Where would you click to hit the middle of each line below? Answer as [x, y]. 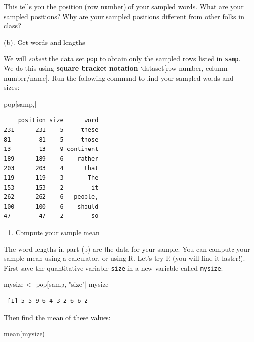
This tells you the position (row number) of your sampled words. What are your [124, 6]
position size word [58, 120]
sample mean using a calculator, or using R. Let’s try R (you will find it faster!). [125, 258]
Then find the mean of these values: [57, 317]
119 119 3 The [51, 178]
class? [12, 26]
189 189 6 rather [51, 159]
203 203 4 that [51, 168]
